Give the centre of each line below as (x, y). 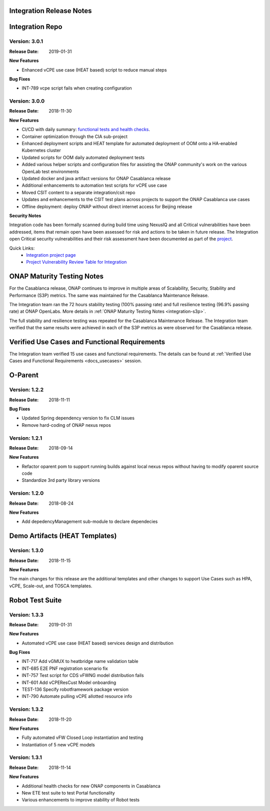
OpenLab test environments (50, 171)
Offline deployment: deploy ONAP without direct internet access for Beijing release (107, 206)
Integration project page (51, 255)
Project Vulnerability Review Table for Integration (76, 262)
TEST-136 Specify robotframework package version (75, 689)
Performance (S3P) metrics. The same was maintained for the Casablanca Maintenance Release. (109, 295)
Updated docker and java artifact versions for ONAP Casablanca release (96, 178)
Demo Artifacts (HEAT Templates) (63, 536)
